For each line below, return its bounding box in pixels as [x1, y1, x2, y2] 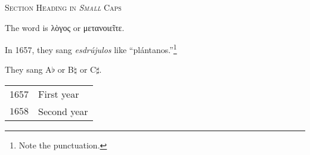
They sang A [5, 63, 52, 76]
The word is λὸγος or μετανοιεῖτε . [5, 21, 125, 33]
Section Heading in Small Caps [5, 1, 122, 13]
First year [38, 87, 79, 101]
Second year [38, 104, 88, 119]
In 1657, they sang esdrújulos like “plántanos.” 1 [5, 42, 177, 55]
